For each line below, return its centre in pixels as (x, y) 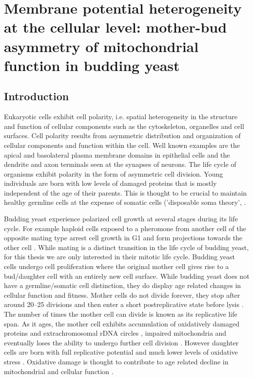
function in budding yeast (92, 65)
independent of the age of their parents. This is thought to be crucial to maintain (126, 192)
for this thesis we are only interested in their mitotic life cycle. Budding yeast (119, 257)
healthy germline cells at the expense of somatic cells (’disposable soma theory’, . (125, 202)
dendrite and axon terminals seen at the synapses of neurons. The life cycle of (120, 164)
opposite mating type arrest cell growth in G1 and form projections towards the (123, 238)
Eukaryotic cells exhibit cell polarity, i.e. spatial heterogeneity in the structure (121, 117)
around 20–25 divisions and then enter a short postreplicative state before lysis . (124, 304)
